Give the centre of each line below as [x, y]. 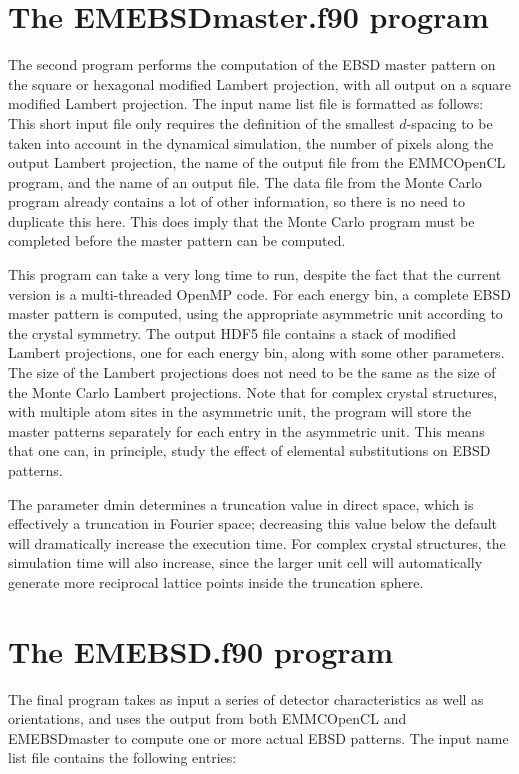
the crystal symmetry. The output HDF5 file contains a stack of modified [232, 332]
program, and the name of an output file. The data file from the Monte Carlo [245, 181]
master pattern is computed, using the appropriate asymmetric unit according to [255, 313]
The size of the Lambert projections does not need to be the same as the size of [252, 372]
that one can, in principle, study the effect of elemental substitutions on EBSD [249, 450]
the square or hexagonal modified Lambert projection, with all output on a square [260, 83]
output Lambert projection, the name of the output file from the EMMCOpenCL [257, 162]
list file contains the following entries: [122, 757]
